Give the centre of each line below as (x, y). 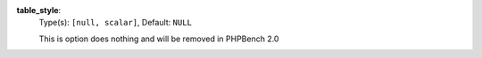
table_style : (39, 10)
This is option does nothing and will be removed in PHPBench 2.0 (159, 39)
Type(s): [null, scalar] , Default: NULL (115, 23)
